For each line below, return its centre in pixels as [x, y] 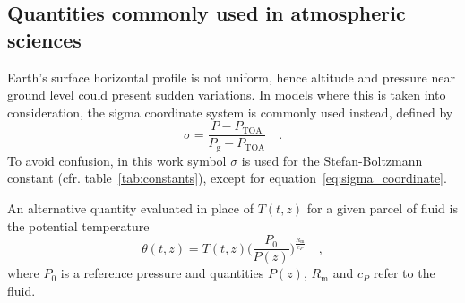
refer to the [404, 273]
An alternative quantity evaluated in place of [131, 208]
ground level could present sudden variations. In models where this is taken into [227, 95]
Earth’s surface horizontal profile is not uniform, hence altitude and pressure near [231, 77]
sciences [44, 39]
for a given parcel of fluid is [382, 208]
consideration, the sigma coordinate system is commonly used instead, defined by [230, 112]
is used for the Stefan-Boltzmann [332, 160]
